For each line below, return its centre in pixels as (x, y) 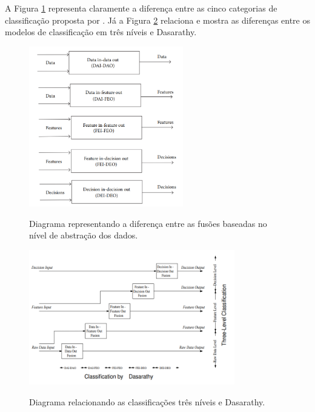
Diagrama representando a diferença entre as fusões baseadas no (148, 223)
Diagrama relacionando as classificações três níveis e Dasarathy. (147, 401)
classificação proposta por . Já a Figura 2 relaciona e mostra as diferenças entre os (157, 20)
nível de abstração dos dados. (84, 235)
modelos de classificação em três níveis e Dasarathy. (101, 32)
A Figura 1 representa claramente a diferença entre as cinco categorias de (141, 8)
